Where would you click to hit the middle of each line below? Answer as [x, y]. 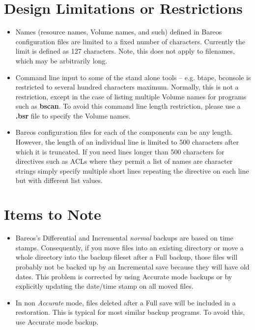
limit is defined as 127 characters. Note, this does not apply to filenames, [125, 51]
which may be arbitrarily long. [61, 60]
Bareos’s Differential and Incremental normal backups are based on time [124, 238]
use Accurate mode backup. [57, 321]
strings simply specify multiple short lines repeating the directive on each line [132, 170]
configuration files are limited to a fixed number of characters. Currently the [130, 41]
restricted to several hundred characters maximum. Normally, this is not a [127, 87]
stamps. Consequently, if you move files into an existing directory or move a [129, 247]
